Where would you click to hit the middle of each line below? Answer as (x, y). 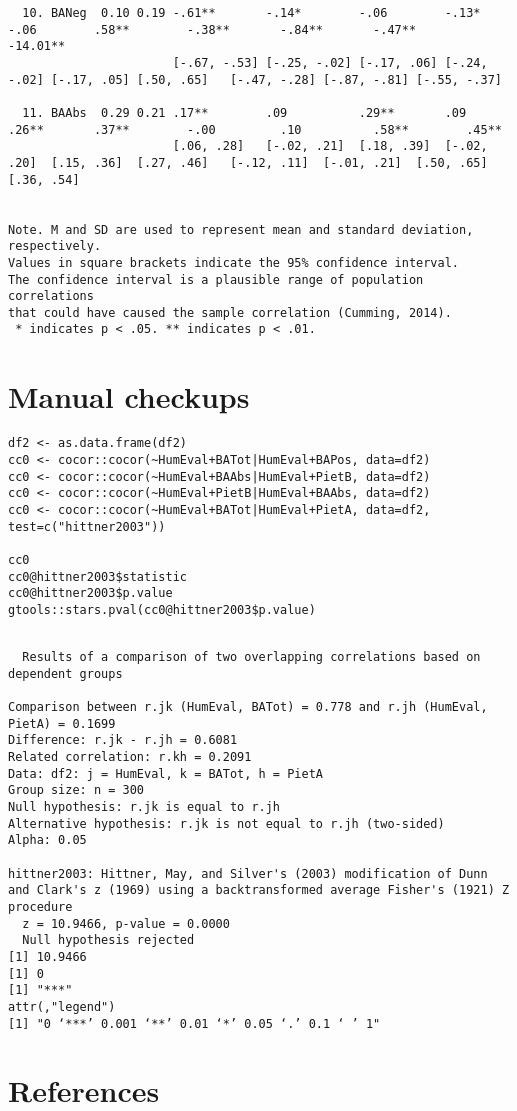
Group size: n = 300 (76, 790)
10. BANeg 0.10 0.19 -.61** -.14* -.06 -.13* (251, 13)
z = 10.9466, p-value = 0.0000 (126, 923)
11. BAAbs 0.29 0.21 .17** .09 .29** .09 (244, 112)
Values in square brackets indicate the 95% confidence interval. (234, 262)
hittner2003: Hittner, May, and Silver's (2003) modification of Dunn (248, 873)
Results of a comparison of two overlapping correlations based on (251, 657)
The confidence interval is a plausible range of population (216, 279)
